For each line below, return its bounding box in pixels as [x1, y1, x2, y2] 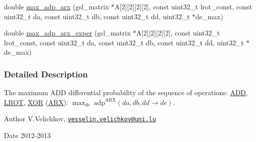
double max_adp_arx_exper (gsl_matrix [4, 28, 131, 38]
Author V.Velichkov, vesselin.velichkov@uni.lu [4, 113, 156, 124]
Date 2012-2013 [4, 130, 51, 141]
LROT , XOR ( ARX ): [4, 97, 69, 107]
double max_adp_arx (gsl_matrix [4, 1, 109, 11]
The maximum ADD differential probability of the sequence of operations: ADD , [4, 87, 248, 98]
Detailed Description [4, 68, 88, 80]
